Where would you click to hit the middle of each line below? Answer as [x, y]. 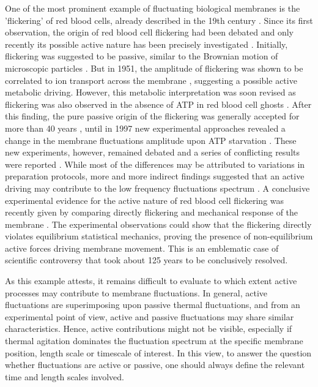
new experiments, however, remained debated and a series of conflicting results [152, 152]
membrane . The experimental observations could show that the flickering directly [158, 224]
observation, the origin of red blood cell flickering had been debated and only [150, 32]
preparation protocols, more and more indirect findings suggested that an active [155, 176]
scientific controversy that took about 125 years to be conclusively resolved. [146, 260]
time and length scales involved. [65, 376]
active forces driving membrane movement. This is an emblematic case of [142, 248]
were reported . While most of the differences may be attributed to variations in [155, 164]
